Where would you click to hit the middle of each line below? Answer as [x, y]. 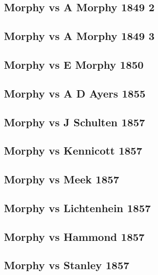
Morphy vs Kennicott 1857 [73, 150]
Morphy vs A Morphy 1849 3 [79, 36]
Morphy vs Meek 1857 [62, 179]
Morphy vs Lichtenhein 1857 [78, 207]
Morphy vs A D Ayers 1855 [75, 93]
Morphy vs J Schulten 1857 [75, 122]
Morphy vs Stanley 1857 [67, 265]
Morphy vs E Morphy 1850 [74, 64]
